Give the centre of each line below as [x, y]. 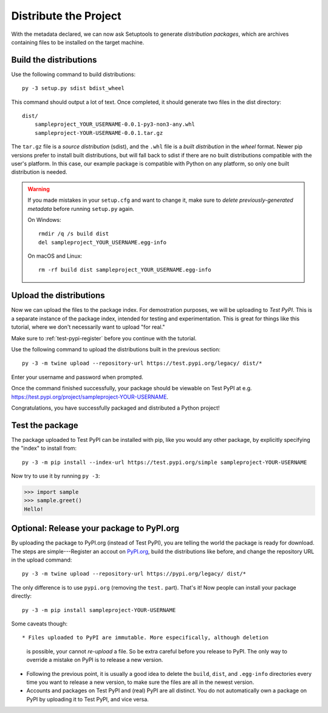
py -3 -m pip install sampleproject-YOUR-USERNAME [99, 610]
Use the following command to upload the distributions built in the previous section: [116, 349]
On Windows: [44, 219]
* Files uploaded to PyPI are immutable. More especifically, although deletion [145, 638]
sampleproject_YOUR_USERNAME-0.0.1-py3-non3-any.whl [115, 124]
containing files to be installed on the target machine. [78, 42]
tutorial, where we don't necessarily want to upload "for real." [88, 327]
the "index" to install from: [44, 448]
